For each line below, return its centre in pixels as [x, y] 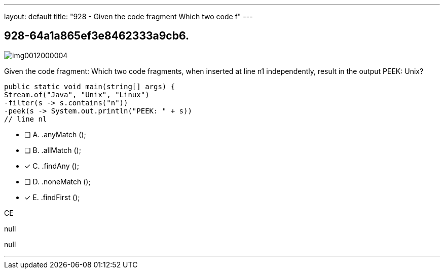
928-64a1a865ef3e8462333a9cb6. [97, 36]
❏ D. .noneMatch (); [58, 181]
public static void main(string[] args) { [90, 86]
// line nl [26, 119]
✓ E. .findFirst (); [52, 197]
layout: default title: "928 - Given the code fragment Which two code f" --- [128, 16]
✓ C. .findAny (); [52, 166]
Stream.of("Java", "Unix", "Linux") [77, 94]
